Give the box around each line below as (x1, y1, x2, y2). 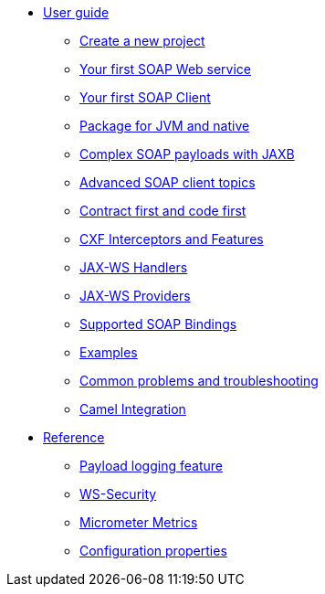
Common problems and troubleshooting (79, 373, 319, 388)
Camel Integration (79, 401, 186, 417)
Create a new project (79, 33, 205, 48)
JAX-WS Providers (79, 288, 191, 303)
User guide (43, 5, 110, 20)
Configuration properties (79, 543, 227, 558)
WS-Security (79, 486, 157, 502)
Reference (43, 430, 105, 445)
